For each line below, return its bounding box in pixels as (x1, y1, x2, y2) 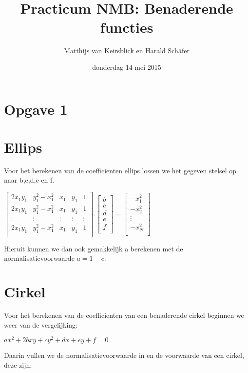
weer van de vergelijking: (4, 319, 77, 330)
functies (100, 17, 153, 37)
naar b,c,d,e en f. (4, 175, 55, 185)
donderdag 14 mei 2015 (92, 62, 161, 72)
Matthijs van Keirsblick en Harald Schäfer (64, 45, 190, 56)
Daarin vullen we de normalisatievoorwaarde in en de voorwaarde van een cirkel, (4, 350, 244, 360)
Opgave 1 (4, 99, 68, 119)
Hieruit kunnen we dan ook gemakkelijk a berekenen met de (4, 243, 183, 253)
